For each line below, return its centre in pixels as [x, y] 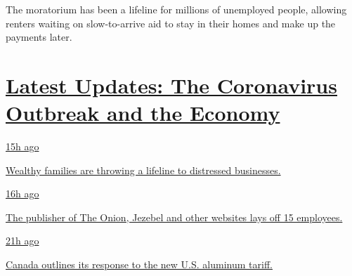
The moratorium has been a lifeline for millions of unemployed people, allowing [176, 9]
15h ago [22, 146]
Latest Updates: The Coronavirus [171, 85]
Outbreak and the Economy [143, 113]
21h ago [22, 241]
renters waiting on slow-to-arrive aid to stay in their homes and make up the [171, 23]
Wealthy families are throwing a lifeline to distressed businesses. [143, 170]
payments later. [39, 37]
